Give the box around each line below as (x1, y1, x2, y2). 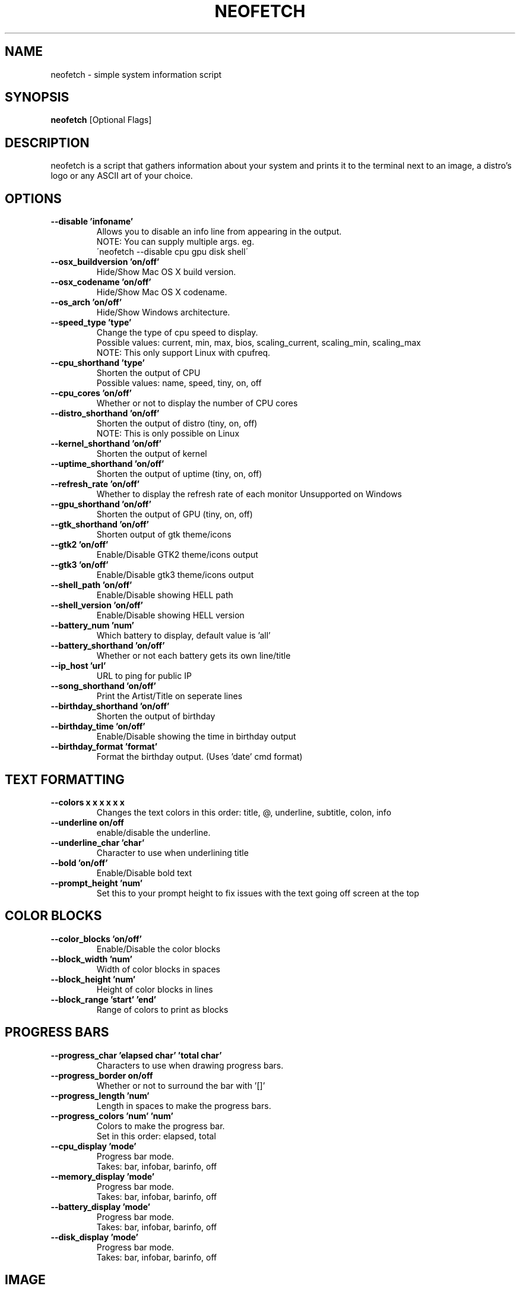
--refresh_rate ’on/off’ (50, 479, 140, 489)
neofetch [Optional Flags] (50, 115, 152, 125)
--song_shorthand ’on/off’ (50, 681, 156, 691)
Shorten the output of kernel (96, 448, 207, 459)
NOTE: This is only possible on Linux (96, 428, 240, 439)
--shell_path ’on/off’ (50, 580, 132, 590)
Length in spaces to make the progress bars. (96, 1100, 271, 1111)
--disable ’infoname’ (50, 216, 134, 227)
